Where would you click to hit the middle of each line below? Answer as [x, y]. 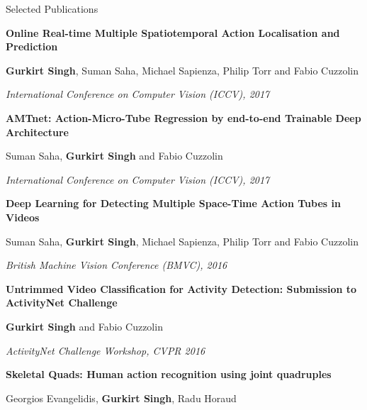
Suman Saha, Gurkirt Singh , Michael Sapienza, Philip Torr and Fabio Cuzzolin [182, 241]
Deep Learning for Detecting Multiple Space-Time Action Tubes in [173, 203]
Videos [23, 217]
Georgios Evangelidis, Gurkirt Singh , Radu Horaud [121, 398]
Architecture [37, 132]
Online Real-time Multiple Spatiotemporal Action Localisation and [173, 32]
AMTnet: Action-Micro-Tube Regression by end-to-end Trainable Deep [183, 117]
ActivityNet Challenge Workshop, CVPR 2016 [106, 350]
